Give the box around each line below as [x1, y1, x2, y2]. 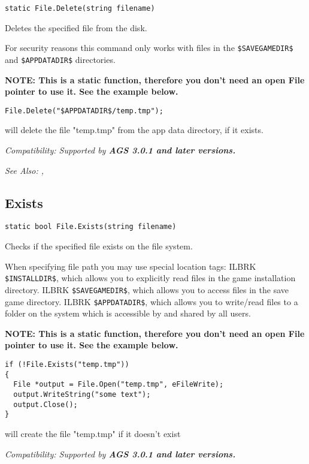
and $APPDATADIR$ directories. [5, 53, 116, 65]
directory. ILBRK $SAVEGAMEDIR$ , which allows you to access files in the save [5, 283, 289, 296]
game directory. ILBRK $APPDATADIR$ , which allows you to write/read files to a [5, 295, 298, 308]
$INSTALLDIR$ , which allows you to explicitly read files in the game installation [5, 272, 296, 284]
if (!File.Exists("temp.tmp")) [5, 360, 129, 369]
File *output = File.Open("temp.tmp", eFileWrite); [13, 380, 224, 389]
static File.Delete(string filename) [5, 4, 155, 13]
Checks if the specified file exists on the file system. [5, 240, 193, 252]
